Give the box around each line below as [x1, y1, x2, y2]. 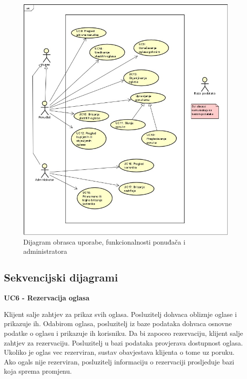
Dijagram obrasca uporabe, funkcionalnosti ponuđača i [23, 236, 185, 247]
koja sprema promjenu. [4, 366, 72, 376]
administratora [23, 246, 67, 256]
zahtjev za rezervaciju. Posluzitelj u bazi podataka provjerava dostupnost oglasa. [4, 337, 243, 347]
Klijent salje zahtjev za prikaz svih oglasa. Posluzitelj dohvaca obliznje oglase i [4, 309, 237, 319]
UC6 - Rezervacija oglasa [4, 293, 90, 303]
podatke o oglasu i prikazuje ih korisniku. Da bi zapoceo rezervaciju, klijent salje [4, 328, 243, 338]
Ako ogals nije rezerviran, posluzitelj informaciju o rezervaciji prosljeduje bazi [4, 356, 234, 366]
